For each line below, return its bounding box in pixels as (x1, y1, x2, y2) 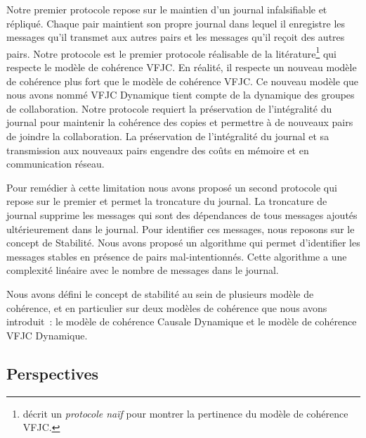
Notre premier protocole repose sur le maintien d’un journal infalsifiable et (6, 2, 327, 16)
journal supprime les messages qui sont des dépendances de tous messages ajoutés (6, 207, 358, 222)
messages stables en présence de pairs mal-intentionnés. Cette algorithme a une (6, 249, 347, 263)
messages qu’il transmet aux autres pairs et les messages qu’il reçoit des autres (6, 30, 345, 44)
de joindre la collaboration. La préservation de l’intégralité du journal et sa (6, 129, 329, 143)
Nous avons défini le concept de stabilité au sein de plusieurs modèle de (6, 286, 314, 301)
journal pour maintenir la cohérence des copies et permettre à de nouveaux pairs (6, 115, 353, 130)
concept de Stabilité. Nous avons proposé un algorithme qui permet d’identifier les (6, 235, 360, 250)
